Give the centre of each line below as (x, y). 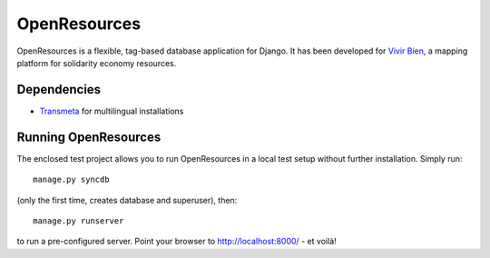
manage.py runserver (78, 221)
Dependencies (59, 89)
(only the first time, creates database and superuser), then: (127, 200)
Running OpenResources (89, 137)
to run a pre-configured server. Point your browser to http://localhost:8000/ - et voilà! (177, 242)
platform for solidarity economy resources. (97, 63)
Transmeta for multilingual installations (112, 111)
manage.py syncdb (71, 180)
